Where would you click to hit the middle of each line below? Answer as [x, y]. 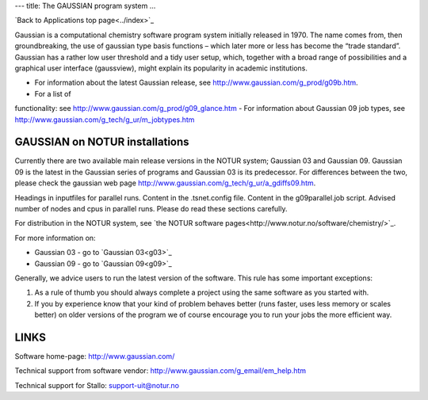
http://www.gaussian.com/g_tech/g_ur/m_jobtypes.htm [105, 120]
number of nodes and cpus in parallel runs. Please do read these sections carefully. [151, 208]
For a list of [53, 93]
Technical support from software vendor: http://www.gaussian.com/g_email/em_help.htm [160, 371]
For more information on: [55, 238]
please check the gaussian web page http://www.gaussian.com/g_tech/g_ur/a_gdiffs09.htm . [165, 183]
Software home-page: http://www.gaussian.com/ [95, 356]
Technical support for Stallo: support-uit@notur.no [97, 385]
